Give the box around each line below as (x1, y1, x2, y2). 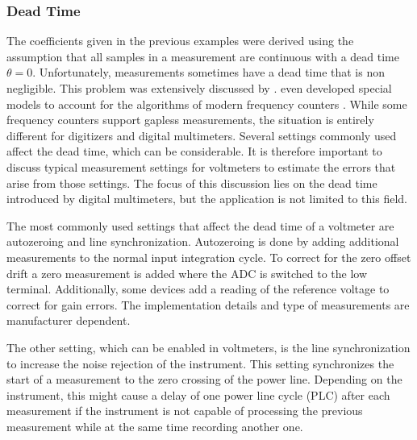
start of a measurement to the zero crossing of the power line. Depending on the (6, 371, 402, 388)
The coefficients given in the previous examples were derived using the (6, 32, 354, 49)
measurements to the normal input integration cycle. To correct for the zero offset (6, 248, 411, 265)
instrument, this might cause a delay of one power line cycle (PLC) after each (6, 386, 390, 403)
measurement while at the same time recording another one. (6, 417, 303, 434)
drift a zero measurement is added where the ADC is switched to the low (6, 264, 368, 281)
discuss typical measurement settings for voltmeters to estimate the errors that (6, 158, 396, 175)
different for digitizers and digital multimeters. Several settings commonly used (6, 127, 397, 143)
